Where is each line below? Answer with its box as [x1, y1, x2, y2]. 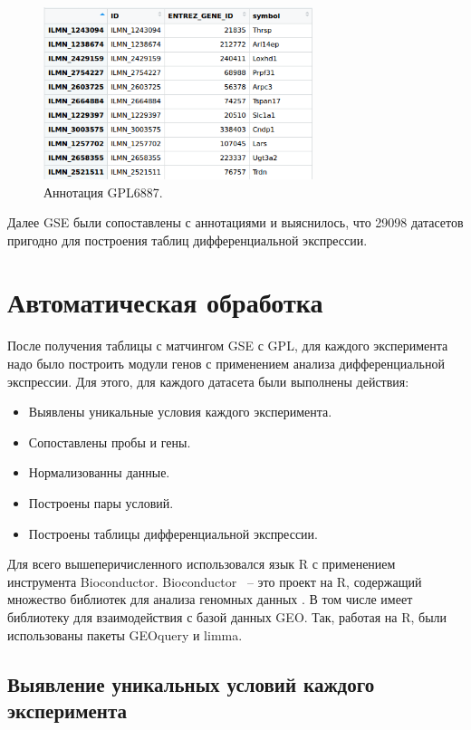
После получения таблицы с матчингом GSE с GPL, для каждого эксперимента [7, 336, 448, 355]
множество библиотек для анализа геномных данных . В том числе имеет [7, 590, 413, 609]
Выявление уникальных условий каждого [7, 669, 375, 697]
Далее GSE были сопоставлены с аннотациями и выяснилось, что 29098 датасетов [7, 213, 464, 232]
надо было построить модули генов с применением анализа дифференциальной [7, 354, 445, 373]
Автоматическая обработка [7, 283, 323, 321]
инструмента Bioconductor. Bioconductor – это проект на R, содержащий [7, 572, 422, 591]
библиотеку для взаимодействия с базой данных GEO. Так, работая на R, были [7, 607, 447, 626]
